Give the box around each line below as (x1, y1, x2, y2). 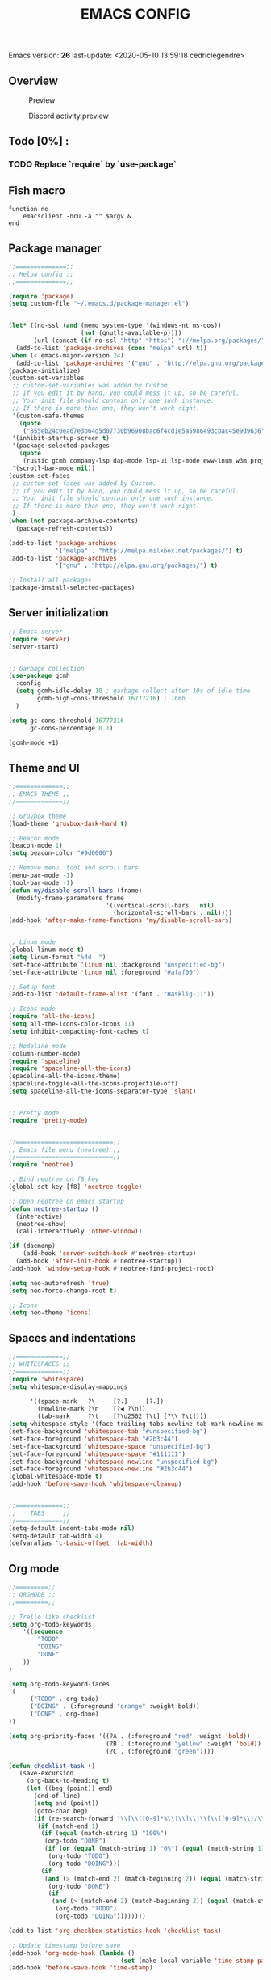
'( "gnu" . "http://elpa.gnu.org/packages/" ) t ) (55, 561, 219, 570)
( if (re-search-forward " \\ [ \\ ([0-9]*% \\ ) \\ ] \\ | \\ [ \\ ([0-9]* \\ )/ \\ (33, 1814, 265, 1822)
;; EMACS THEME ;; (8, 790, 70, 798)
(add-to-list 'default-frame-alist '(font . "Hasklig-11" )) (8, 990, 215, 999)
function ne (8, 205, 48, 214)
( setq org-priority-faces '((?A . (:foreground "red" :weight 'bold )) (8, 1732, 251, 1740)
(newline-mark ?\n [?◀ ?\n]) (37, 1405, 147, 1413)
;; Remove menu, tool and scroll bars (8, 864, 139, 872)
